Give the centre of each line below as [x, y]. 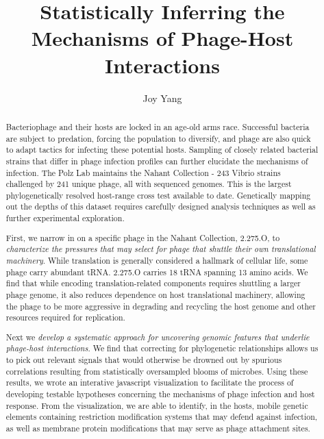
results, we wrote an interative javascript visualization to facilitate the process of [150, 382]
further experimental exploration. [65, 218]
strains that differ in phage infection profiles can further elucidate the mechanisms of [157, 161]
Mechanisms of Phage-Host [162, 38]
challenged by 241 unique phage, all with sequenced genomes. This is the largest [149, 184]
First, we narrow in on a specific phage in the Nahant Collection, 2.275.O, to [143, 237]
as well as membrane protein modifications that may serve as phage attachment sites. [158, 428]
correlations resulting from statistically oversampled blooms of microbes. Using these [157, 371]
